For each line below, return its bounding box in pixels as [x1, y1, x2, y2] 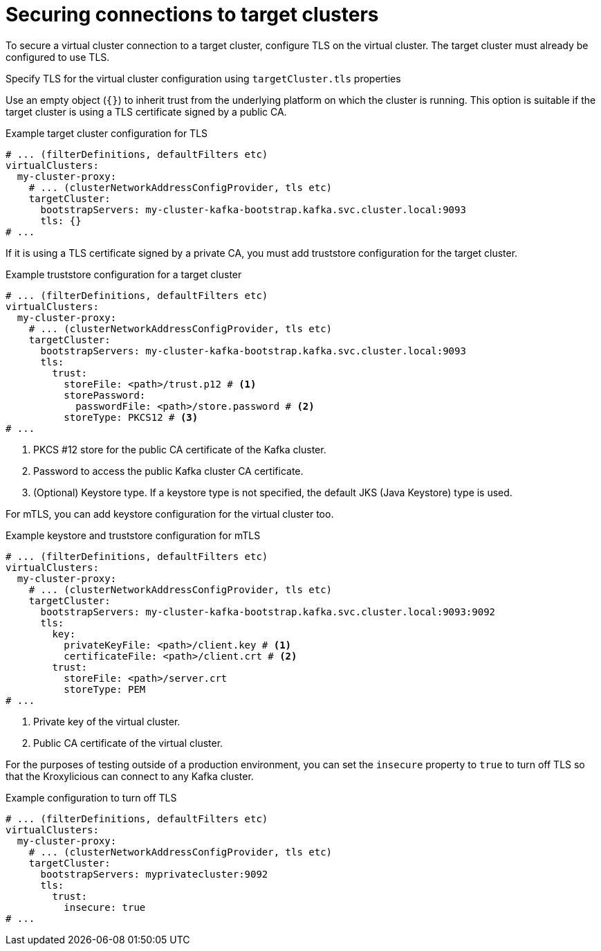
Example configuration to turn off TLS [6, 791, 177, 804]
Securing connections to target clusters [6, 3, 379, 26]
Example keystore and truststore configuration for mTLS [6, 529, 261, 541]
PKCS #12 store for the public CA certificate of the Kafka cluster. [33, 443, 326, 455]
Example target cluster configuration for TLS [6, 127, 208, 139]
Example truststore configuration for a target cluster [6, 268, 242, 280]
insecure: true [64, 901, 146, 913]
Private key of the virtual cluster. [33, 715, 181, 727]
